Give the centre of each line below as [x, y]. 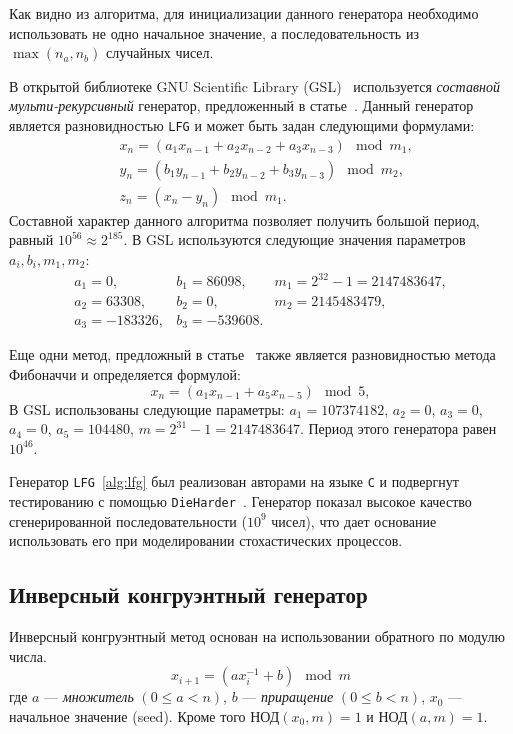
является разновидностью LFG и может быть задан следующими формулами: [242, 124]
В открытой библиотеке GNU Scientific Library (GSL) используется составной [254, 85]
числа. [28, 655]
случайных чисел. [159, 52]
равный [31, 239]
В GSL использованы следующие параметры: [147, 408]
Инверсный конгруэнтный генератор [188, 594]
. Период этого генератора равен [398, 428]
